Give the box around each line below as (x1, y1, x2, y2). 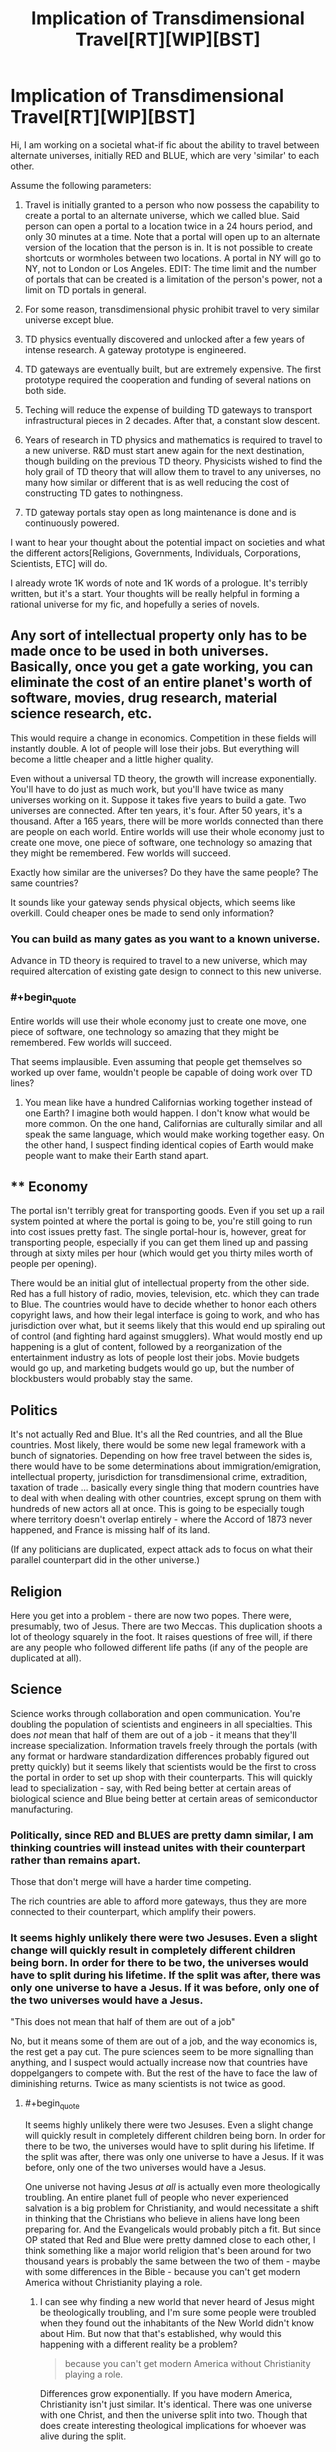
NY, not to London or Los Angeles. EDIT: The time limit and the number (24, 262, 317, 274)
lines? (10, 1077, 35, 1089)
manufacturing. (10, 1803, 74, 1815)
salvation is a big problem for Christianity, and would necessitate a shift (24, 2202, 320, 2214)
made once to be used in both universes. (10, 643, 269, 660)
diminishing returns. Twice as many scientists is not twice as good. (10, 2078, 286, 2090)
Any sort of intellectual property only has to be (10, 627, 308, 644)
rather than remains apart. (10, 1853, 142, 1867)
